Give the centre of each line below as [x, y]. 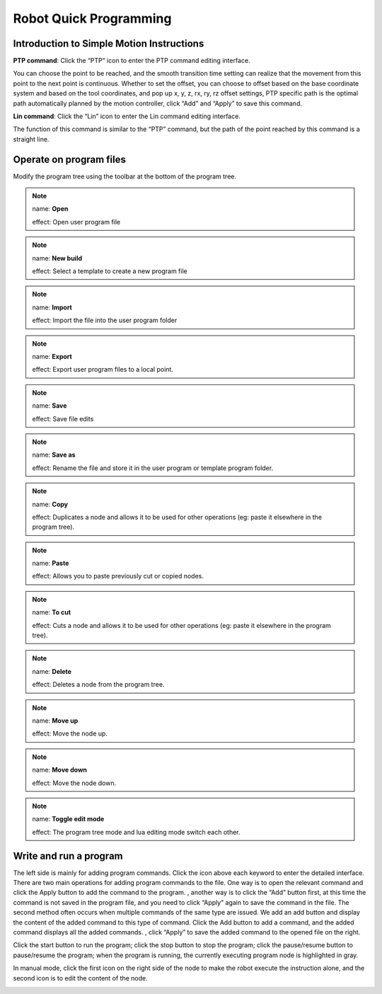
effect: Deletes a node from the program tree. [98, 685]
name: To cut [51, 612]
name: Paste [51, 564]
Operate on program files [70, 159]
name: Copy [50, 504]
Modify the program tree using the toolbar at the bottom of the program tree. [125, 176]
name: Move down [60, 770]
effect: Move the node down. [74, 783]
